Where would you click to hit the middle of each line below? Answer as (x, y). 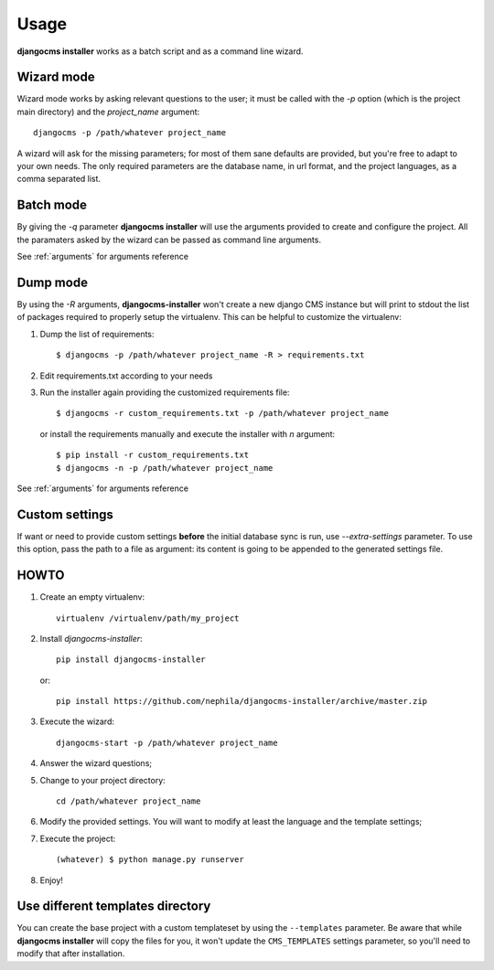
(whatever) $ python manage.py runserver (150, 860)
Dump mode (53, 282)
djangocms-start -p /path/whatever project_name (167, 742)
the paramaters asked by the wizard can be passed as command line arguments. (169, 240)
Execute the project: (78, 838)
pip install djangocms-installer (131, 660)
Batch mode (52, 205)
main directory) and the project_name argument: (108, 112)
